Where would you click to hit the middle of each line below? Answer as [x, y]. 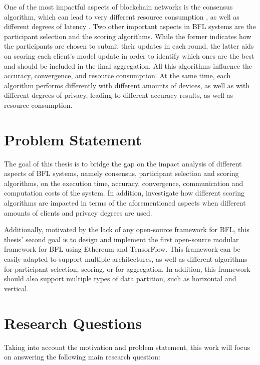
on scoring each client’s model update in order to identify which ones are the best [129, 55]
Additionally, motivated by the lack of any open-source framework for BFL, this [127, 229]
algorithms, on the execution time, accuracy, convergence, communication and [124, 183]
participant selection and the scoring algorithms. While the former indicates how [128, 36]
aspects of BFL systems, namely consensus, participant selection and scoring [121, 173]
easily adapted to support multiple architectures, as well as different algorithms [126, 259]
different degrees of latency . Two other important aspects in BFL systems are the [130, 26]
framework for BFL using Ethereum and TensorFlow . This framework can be [122, 249]
